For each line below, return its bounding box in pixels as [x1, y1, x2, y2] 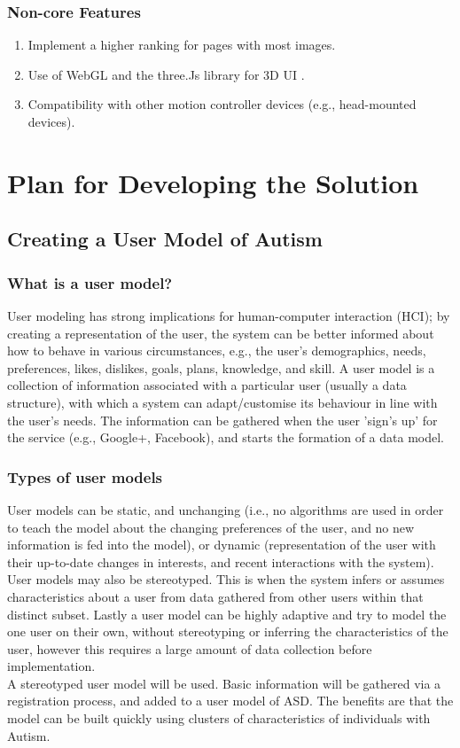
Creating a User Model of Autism [7, 225, 323, 253]
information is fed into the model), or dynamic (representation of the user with [7, 535, 436, 554]
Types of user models [7, 465, 163, 487]
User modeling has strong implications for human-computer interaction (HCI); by [7, 306, 450, 324]
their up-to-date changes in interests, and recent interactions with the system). [7, 552, 434, 571]
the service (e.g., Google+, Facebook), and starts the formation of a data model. [7, 428, 444, 447]
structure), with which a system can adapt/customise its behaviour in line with [7, 393, 438, 411]
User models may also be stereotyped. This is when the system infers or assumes [7, 570, 445, 588]
